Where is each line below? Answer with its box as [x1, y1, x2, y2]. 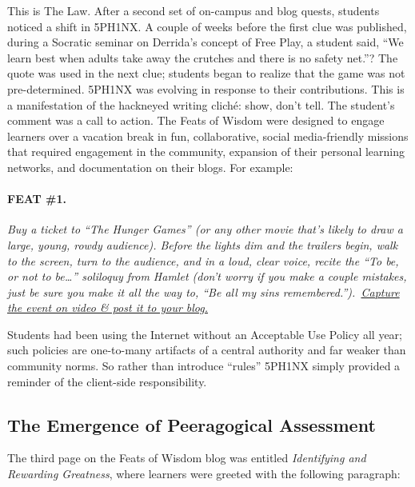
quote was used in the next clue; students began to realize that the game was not [7, 65, 405, 82]
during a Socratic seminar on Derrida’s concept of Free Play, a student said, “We [7, 34, 404, 50]
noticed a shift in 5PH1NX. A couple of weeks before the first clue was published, [7, 18, 407, 34]
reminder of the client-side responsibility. [7, 373, 207, 389]
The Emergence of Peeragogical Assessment [7, 412, 376, 437]
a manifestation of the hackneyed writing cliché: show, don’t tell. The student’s [7, 96, 395, 113]
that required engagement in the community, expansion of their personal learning [7, 143, 405, 160]
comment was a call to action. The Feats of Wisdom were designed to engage [7, 112, 385, 129]
